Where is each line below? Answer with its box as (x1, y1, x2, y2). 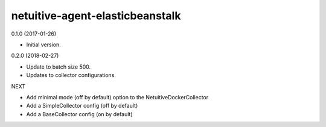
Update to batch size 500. (26, 63, 91, 70)
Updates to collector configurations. (26, 72, 116, 79)
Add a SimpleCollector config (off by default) (26, 102, 138, 110)
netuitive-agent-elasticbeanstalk (11, 9, 181, 22)
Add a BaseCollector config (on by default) (26, 110, 133, 117)
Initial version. (26, 41, 62, 48)
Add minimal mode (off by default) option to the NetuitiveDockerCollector (26, 93, 209, 101)
